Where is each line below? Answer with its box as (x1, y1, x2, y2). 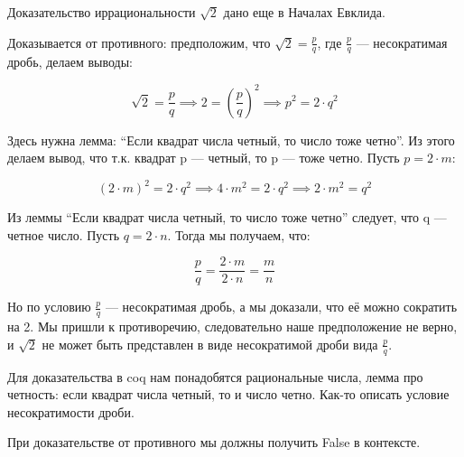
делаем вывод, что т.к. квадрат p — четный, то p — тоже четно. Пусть (7, 148, 400, 167)
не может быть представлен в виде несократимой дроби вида (42, 334, 378, 353)
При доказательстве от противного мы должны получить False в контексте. (7, 433, 421, 452)
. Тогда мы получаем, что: (167, 225, 311, 244)
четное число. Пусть (7, 225, 120, 244)
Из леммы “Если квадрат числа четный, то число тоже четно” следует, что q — (7, 208, 447, 227)
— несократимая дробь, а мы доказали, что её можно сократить (105, 297, 458, 316)
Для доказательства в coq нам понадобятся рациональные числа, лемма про (7, 367, 423, 386)
